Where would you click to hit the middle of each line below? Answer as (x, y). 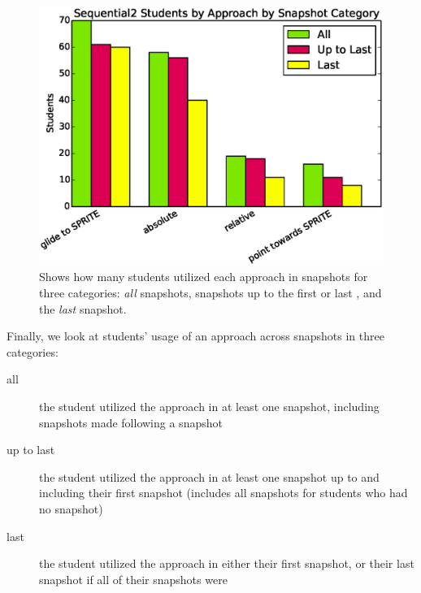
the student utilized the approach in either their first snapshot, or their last (227, 563)
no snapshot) (71, 508)
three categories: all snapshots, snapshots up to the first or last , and (210, 293)
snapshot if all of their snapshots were (133, 579)
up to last (31, 450)
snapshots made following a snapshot (131, 422)
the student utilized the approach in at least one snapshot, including (209, 406)
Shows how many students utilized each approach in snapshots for (204, 277)
